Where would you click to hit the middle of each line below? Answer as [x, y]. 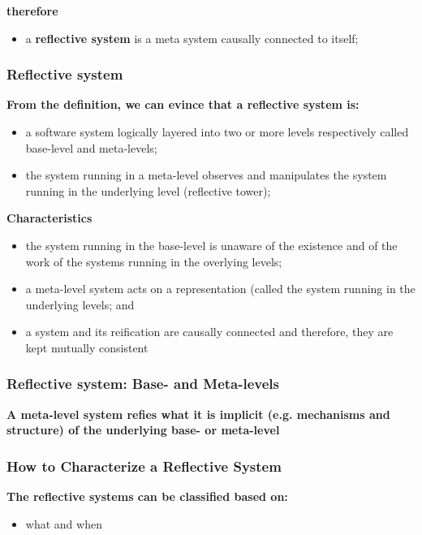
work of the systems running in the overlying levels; [154, 261]
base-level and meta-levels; [91, 147]
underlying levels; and [80, 304]
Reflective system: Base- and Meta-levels [143, 384]
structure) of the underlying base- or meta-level [143, 430]
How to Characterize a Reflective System [144, 466]
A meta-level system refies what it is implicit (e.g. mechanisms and [198, 414]
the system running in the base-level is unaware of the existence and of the [211, 245]
